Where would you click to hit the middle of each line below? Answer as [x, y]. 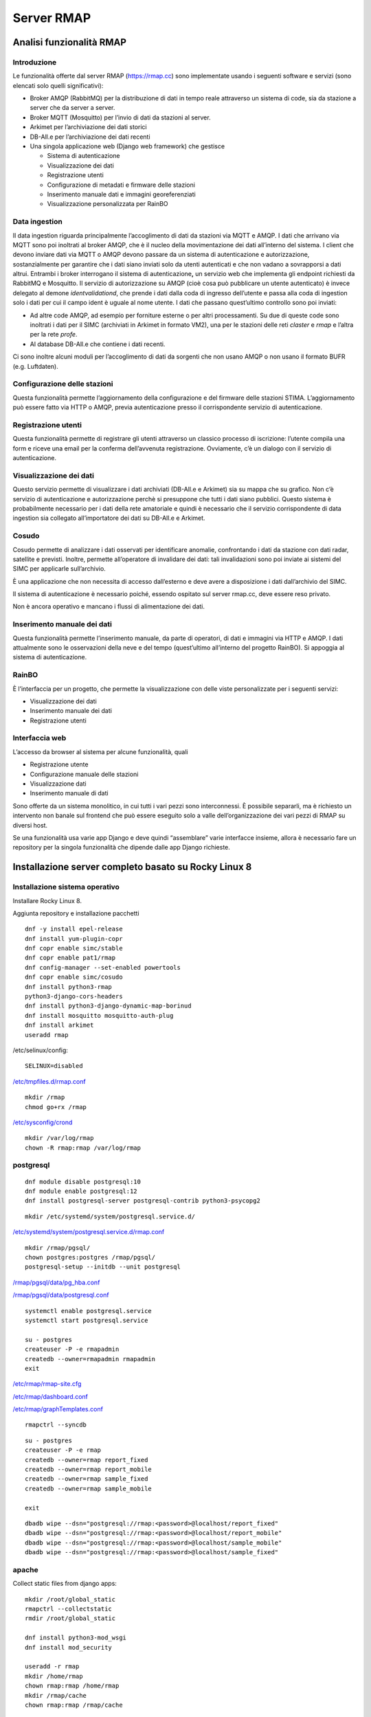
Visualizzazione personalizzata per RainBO [108, 204]
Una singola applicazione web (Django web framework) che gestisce [127, 146]
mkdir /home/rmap [54, 1676]
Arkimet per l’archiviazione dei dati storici [88, 127]
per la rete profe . [54, 334]
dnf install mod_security [69, 1647]
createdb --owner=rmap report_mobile [89, 1469]
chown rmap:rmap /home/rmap [72, 1686]
